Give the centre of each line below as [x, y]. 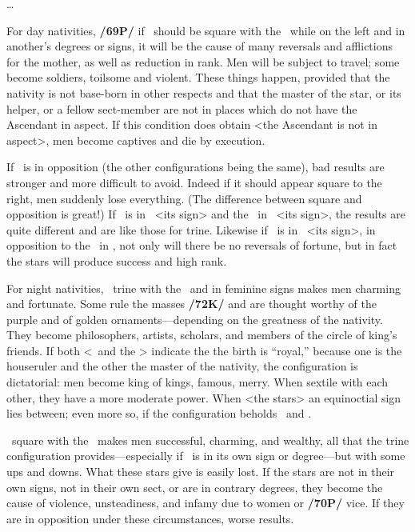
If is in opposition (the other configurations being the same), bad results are [196, 167]
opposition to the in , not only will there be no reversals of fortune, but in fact [202, 245]
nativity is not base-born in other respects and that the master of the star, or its [204, 92]
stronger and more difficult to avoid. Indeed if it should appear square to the [194, 182]
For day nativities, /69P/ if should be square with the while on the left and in [206, 30]
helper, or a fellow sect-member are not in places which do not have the [182, 108]
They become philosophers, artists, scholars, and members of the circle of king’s [202, 335]
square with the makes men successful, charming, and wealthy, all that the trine [210, 440]
